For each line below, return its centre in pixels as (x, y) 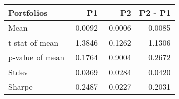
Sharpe (21, 87)
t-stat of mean (33, 42)
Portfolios (28, 12)
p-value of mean (37, 57)
